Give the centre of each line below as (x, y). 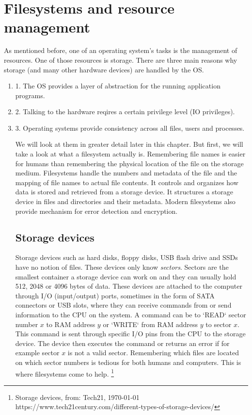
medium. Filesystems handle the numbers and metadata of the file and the (126, 173)
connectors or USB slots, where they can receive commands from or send (123, 305)
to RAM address (71, 324)
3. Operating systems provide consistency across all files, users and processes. (130, 128)
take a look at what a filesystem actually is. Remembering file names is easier (130, 154)
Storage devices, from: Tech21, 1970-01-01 (77, 397)
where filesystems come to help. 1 (65, 373)
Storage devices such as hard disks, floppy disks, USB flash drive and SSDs (126, 257)
